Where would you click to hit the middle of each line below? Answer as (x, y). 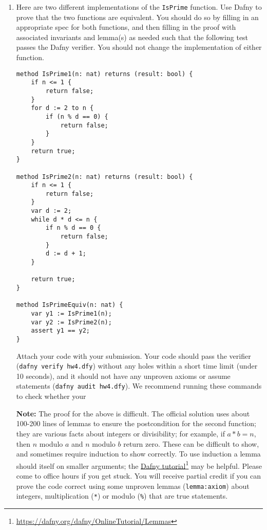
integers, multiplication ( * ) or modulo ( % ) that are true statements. (122, 496)
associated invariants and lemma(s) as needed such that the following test (132, 37)
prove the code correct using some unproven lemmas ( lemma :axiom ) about (133, 486)
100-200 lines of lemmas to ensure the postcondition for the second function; (136, 423)
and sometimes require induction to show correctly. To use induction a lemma (138, 454)
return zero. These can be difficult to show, (191, 443)
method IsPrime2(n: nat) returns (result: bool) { (104, 177)
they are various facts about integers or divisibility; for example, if (120, 433)
